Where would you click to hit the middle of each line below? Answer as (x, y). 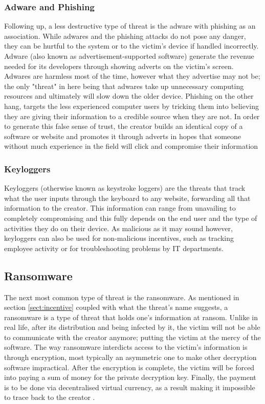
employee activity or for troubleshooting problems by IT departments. (114, 248)
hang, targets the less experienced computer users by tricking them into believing (131, 106)
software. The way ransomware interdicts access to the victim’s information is (126, 347)
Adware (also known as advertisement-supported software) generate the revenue (129, 56)
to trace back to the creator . (50, 397)
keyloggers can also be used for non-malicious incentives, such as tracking (119, 238)
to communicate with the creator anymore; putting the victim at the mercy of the (132, 337)
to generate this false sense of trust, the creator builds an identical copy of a (124, 126)
